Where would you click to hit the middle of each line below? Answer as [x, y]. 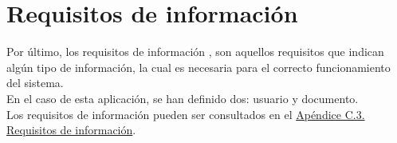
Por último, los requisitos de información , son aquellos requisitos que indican [195, 52]
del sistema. [35, 83]
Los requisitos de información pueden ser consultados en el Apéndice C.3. [186, 114]
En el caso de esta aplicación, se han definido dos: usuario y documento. [183, 98]
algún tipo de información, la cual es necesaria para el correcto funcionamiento [198, 67]
